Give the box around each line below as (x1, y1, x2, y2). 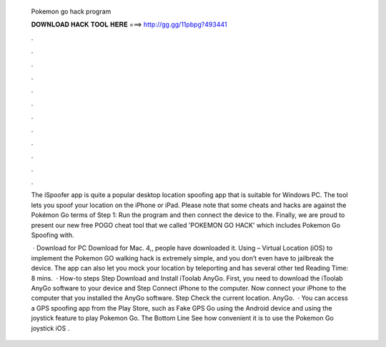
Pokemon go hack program (31, 7, 112, 16)
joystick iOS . (31, 323, 70, 332)
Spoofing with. (31, 231, 74, 239)
